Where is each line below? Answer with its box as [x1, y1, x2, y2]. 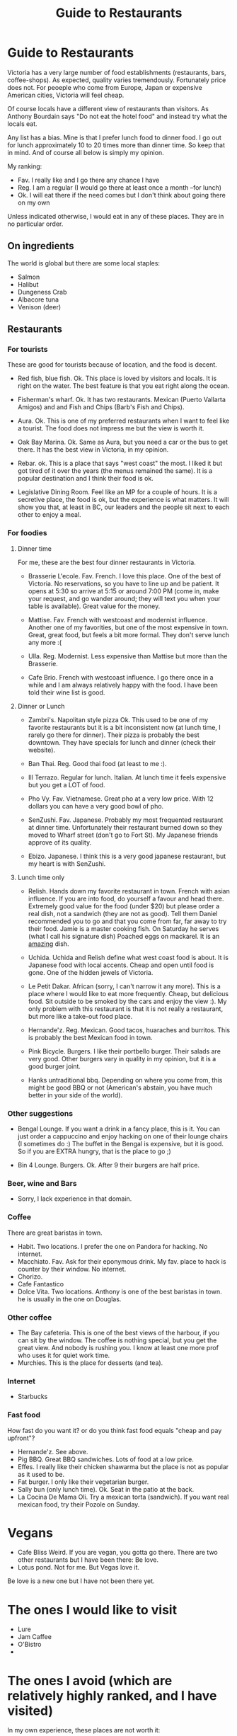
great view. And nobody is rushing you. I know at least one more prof [17, 1343, 219, 1352]
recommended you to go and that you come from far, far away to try [28, 917, 227, 925]
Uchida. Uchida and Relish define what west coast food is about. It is [28, 953, 229, 961]
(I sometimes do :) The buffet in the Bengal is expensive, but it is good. [17, 1140, 224, 1148]
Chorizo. [17, 1272, 43, 1281]
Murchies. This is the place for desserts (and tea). [17, 1358, 163, 1367]
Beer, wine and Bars [7, 1178, 77, 1188]
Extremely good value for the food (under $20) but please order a [28, 901, 220, 910]
